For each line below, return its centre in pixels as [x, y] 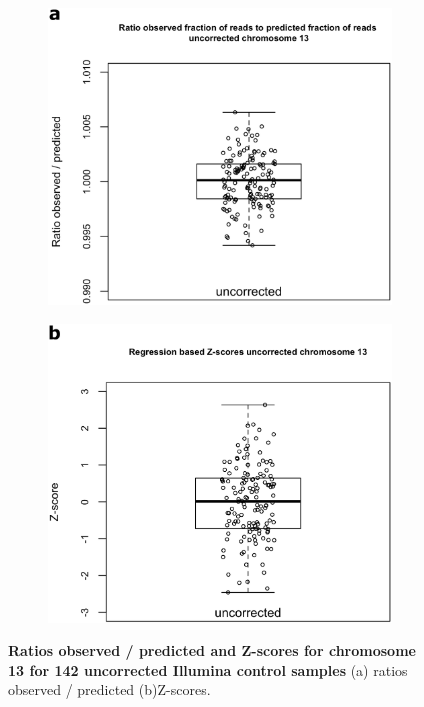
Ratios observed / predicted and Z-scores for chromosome [212, 650]
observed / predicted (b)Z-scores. [109, 689]
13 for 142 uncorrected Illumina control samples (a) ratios [208, 669]
